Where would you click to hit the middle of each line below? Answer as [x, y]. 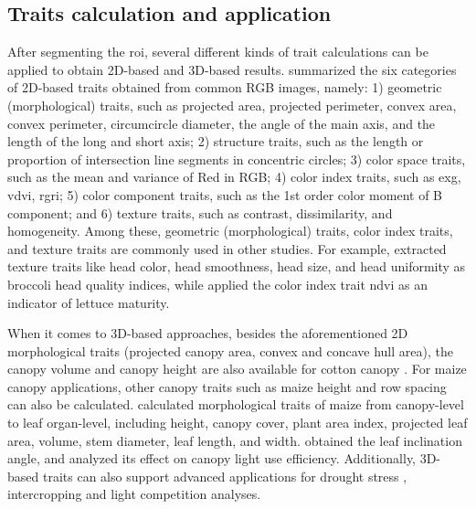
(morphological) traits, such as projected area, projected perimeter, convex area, [232, 105]
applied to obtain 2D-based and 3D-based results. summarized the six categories [232, 69]
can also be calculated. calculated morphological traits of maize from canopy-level [236, 404]
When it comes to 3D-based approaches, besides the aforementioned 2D [208, 333]
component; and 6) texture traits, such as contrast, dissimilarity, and [200, 212]
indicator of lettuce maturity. [89, 302]
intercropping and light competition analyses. [134, 494]
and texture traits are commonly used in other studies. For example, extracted [227, 248]
